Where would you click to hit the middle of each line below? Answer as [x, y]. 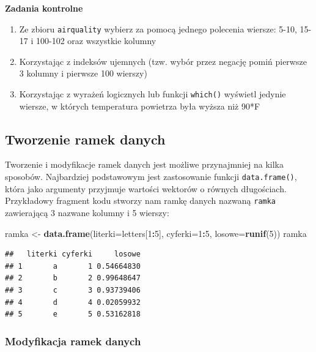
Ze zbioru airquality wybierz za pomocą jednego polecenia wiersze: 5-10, [158, 28]
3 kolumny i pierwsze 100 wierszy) [83, 73]
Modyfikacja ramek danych [73, 341]
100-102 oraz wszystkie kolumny [96, 41]
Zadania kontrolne [44, 8]
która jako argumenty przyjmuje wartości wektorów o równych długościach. [146, 188]
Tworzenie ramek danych [85, 139]
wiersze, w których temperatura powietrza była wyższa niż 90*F [140, 106]
